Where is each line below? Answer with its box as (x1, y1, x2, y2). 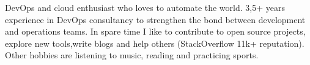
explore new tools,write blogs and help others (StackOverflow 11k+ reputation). (5, 36, 304, 49)
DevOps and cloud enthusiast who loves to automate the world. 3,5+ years (5, 1, 285, 13)
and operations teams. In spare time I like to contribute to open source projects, (5, 25, 306, 38)
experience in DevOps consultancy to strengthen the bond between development (5, 13, 306, 26)
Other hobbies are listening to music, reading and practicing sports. (5, 49, 259, 61)
